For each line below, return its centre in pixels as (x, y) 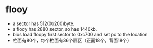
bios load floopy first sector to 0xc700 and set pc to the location (80, 34)
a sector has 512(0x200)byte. (44, 23)
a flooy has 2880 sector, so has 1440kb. (55, 29)
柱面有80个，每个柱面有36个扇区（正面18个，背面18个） (72, 40)
